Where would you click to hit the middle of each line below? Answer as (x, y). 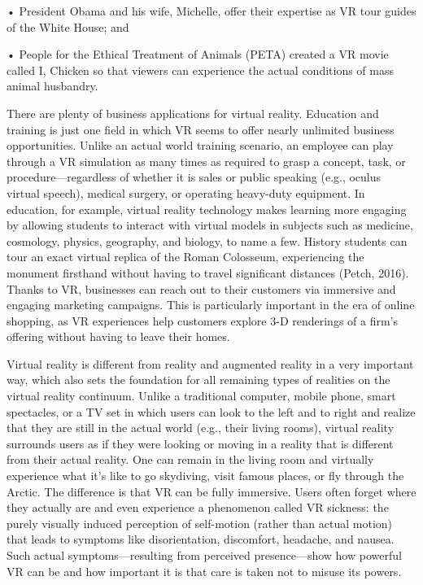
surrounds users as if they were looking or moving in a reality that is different (200, 443)
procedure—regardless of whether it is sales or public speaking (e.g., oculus (194, 177)
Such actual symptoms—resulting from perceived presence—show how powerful (204, 555)
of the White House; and (68, 26)
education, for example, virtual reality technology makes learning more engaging (207, 209)
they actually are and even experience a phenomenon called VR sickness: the (198, 507)
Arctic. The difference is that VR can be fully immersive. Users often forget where (211, 491)
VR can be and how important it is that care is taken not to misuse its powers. (204, 571)
